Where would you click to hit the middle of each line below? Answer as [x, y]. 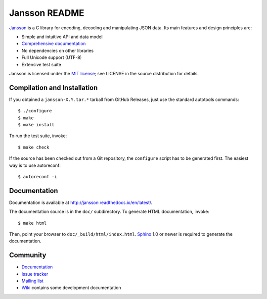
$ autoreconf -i [38, 176]
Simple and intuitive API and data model [62, 37]
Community [28, 255]
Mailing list [33, 281]
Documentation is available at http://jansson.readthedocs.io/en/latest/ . [81, 202]
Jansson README [47, 13]
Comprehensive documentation [54, 44]
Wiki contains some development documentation [71, 288]
